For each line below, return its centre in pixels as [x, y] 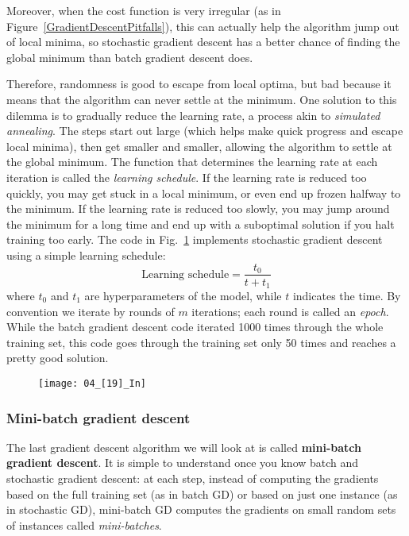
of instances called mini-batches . [84, 524]
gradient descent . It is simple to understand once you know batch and [183, 463]
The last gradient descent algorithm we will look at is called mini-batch [184, 447]
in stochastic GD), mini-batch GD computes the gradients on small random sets [201, 509]
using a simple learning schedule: [86, 255]
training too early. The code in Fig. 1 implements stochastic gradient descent [195, 239]
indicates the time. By [347, 296]
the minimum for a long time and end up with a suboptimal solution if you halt [201, 224]
